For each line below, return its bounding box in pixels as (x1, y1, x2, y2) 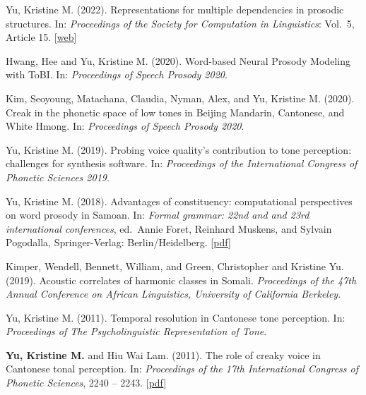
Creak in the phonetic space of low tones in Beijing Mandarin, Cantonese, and (6, 104, 345, 119)
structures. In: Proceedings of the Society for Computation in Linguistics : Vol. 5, (6, 16, 355, 30)
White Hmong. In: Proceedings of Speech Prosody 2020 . (6, 119, 244, 133)
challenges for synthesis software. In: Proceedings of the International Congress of (6, 156, 358, 171)
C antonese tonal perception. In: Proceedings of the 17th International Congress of (6, 361, 358, 376)
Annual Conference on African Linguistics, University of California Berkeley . (6, 286, 341, 301)
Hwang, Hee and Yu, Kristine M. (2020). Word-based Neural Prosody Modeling (6, 53, 350, 68)
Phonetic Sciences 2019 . (6, 169, 110, 184)
